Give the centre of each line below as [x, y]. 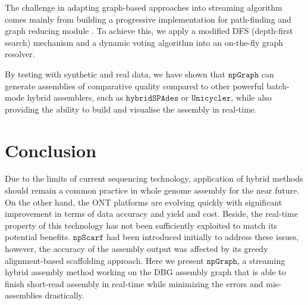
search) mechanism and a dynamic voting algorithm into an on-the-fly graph [144, 42]
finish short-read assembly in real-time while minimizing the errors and [134, 283]
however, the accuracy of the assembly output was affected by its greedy [136, 249]
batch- [278, 85]
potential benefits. [38, 237]
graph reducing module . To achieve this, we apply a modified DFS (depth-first [149, 31]
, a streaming [261, 260]
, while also [251, 97]
